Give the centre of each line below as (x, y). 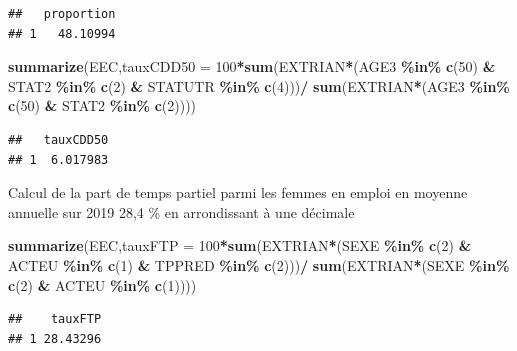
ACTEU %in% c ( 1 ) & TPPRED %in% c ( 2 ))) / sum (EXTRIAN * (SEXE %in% (259, 264)
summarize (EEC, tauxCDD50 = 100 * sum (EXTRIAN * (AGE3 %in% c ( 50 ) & (252, 66)
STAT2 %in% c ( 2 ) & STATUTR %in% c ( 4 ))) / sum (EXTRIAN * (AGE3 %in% (259, 85)
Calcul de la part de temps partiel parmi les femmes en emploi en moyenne (238, 192)
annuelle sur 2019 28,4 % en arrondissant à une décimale (181, 211)
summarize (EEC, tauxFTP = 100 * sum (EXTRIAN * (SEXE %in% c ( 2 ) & (240, 245)
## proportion (62, 14)
